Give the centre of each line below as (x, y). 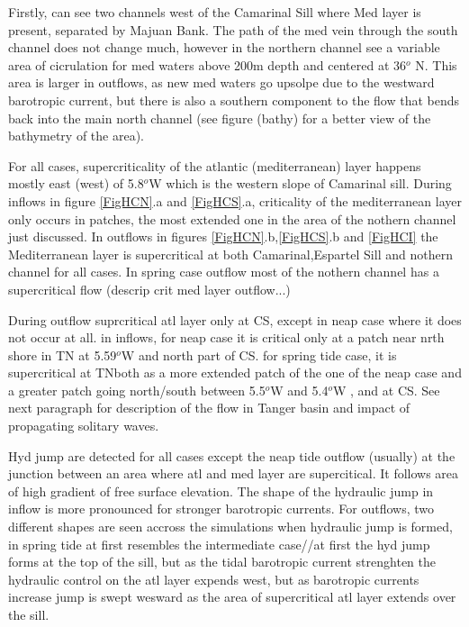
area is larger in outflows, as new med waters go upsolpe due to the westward (221, 82)
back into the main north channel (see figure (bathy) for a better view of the (220, 118)
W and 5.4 (299, 390)
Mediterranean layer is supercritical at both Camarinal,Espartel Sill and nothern (230, 254)
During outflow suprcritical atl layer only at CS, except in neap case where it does (235, 319)
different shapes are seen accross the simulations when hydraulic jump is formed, (230, 527)
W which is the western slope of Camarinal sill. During (300, 183)
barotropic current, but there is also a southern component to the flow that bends (234, 100)
